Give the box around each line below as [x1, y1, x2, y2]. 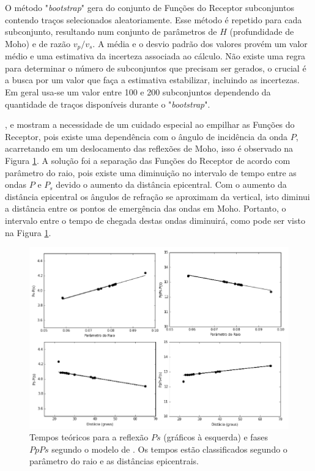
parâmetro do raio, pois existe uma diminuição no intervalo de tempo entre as [5, 166, 297, 179]
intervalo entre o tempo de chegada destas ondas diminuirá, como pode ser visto [5, 213, 305, 226]
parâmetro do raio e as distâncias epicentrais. [29, 454, 199, 467]
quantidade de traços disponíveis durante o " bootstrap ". [5, 97, 210, 110]
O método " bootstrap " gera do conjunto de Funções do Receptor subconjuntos [5, 1, 294, 13]
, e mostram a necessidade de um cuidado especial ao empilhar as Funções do [5, 118, 295, 131]
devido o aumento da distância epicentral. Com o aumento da [56, 178, 287, 191]
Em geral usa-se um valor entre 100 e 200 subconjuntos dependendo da [5, 86, 271, 98]
